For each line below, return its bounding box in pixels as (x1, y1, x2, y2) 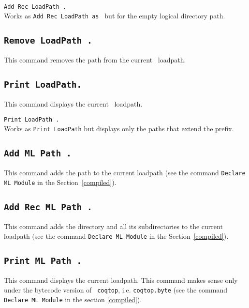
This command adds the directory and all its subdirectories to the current (4, 221, 223, 231)
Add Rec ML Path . (4, 201, 92, 212)
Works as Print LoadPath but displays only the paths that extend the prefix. (4, 123, 234, 133)
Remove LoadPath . (4, 35, 92, 46)
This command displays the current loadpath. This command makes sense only (4, 275, 238, 285)
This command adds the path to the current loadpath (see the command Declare (4, 168, 246, 178)
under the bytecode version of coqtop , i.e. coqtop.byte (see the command (4, 284, 227, 294)
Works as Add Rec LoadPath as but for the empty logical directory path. (4, 10, 225, 20)
